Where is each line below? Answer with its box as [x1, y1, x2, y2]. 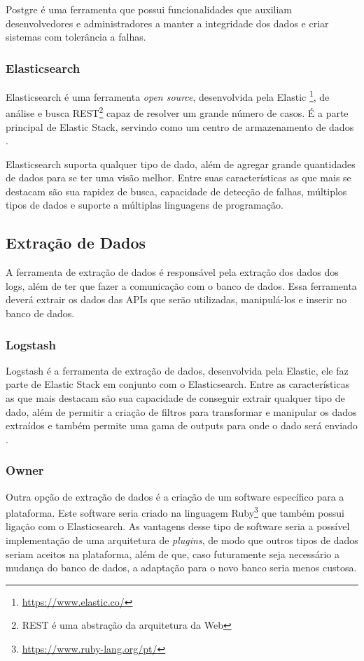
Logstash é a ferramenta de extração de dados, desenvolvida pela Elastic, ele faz [6, 363, 349, 377]
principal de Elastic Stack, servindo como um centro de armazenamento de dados [6, 119, 354, 134]
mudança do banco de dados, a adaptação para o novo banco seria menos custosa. [6, 560, 357, 575]
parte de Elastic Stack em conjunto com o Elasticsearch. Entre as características [6, 377, 350, 391]
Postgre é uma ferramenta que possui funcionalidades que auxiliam [6, 2, 292, 16]
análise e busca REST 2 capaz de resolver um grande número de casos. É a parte [6, 104, 349, 120]
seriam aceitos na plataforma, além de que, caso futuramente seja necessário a [6, 546, 339, 561]
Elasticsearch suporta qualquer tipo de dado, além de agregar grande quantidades [6, 156, 356, 171]
